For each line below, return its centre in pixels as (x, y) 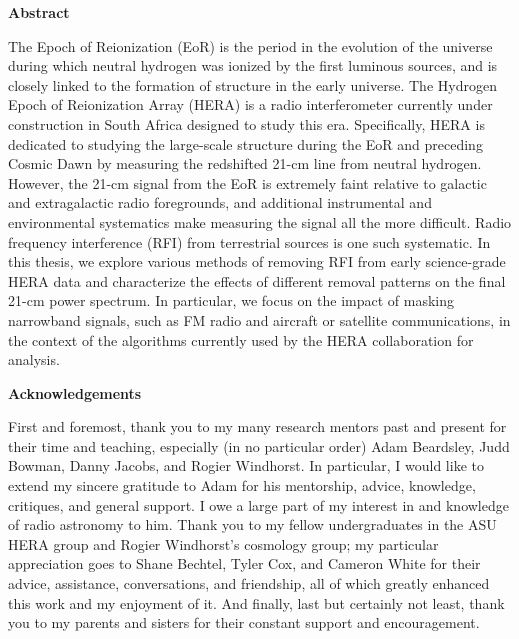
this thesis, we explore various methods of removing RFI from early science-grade (257, 261)
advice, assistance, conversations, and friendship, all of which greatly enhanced (249, 583)
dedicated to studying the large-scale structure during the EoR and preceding (245, 143)
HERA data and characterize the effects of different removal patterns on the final (257, 280)
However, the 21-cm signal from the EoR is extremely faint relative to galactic (247, 182)
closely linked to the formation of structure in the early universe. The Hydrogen (252, 84)
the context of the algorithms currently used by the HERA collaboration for (241, 339)
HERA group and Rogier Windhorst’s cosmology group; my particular (223, 543)
